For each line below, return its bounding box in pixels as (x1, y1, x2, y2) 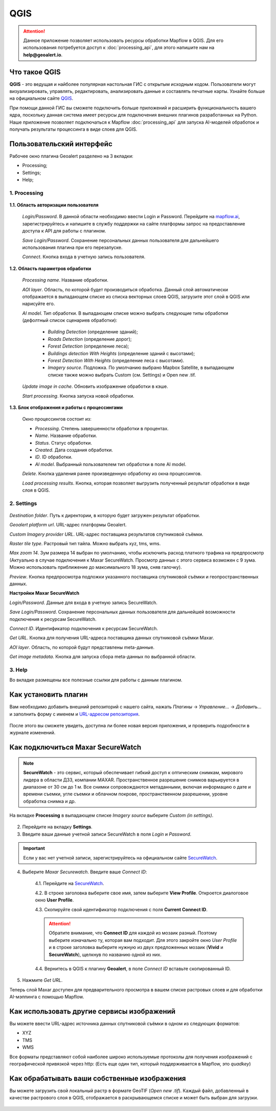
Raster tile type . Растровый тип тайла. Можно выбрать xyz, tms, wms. (9, 541, 161, 547)
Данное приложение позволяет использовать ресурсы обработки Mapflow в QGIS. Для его (23, 37, 224, 43)
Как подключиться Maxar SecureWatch (9, 743, 142, 752)
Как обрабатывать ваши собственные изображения (9, 1074, 186, 1083)
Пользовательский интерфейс (9, 140, 112, 148)
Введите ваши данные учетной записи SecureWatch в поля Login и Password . (22, 831, 192, 837)
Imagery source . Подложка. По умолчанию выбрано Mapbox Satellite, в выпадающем (48, 364, 235, 371)
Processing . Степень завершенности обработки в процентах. (35, 425, 169, 431)
